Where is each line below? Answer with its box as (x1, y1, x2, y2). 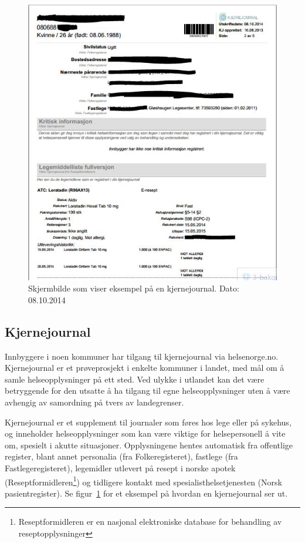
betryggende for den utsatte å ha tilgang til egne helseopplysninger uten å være (5, 384, 290, 397)
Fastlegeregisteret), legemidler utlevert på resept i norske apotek (5, 462, 236, 474)
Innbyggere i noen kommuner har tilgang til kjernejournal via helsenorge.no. (5, 350, 279, 362)
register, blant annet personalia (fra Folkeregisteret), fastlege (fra (5, 450, 238, 462)
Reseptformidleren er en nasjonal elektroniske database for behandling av (18, 515, 282, 528)
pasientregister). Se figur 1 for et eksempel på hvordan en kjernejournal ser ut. (5, 487, 288, 499)
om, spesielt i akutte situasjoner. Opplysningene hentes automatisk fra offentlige (5, 438, 293, 451)
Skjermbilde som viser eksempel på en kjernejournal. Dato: (28, 282, 239, 294)
